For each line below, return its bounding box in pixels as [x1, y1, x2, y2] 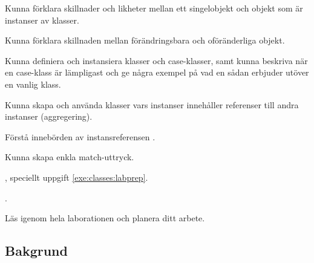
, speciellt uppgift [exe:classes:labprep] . [5, 170, 148, 183]
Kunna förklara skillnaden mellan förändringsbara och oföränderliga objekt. [5, 34, 285, 47]
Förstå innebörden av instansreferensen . [5, 130, 155, 143]
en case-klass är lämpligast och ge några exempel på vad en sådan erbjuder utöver [5, 66, 309, 79]
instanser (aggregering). [5, 110, 93, 123]
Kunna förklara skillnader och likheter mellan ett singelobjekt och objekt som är [5, 2, 303, 14]
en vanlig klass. [5, 77, 61, 90]
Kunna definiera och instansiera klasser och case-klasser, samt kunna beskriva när [5, 54, 308, 67]
